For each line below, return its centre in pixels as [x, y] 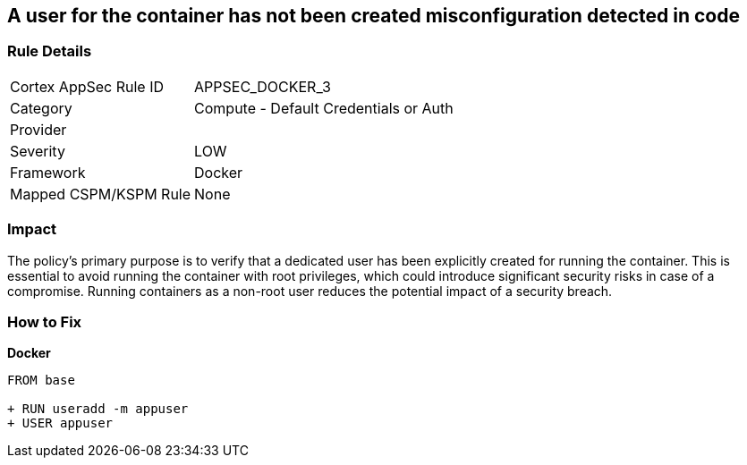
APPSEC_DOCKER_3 [263, 86]
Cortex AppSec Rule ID [87, 86]
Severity [38, 151]
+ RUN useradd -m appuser [98, 409]
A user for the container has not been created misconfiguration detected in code [373, 16]
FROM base [41, 380]
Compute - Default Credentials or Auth [324, 108]
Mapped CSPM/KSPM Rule [101, 194]
